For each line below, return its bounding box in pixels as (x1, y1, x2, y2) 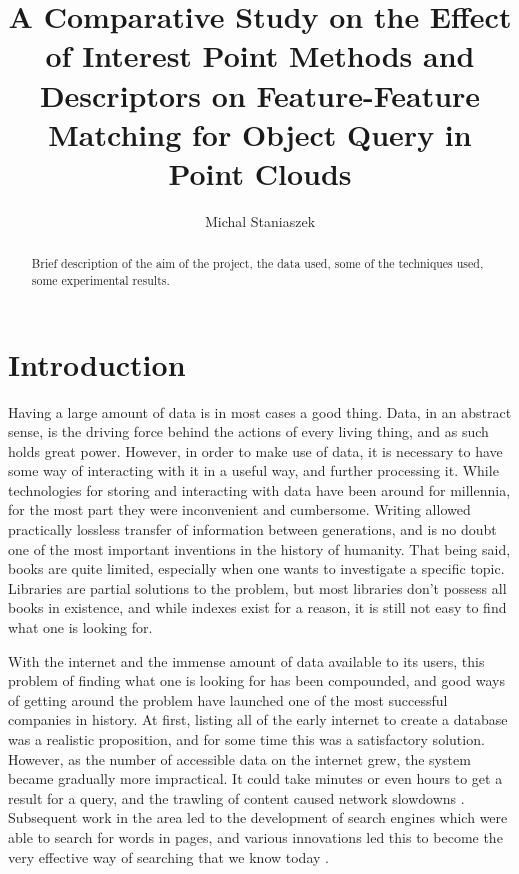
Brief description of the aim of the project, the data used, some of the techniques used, (31, 255, 484, 272)
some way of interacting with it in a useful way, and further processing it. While (8, 460, 499, 481)
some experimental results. (31, 271, 170, 288)
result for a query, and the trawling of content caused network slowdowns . (8, 787, 465, 808)
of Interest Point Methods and (45, 35, 475, 76)
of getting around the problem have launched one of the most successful (8, 689, 448, 710)
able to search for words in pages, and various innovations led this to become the (8, 826, 503, 847)
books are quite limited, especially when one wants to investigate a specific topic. (8, 558, 505, 579)
